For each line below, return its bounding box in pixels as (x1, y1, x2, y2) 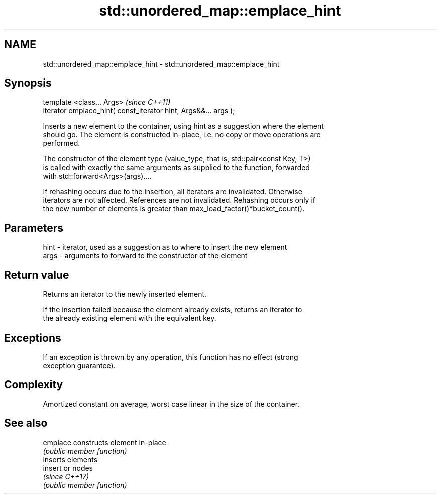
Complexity (4, 378, 63, 391)
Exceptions (4, 331, 61, 344)
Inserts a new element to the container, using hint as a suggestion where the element (43, 122, 324, 131)
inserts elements (43, 455, 98, 464)
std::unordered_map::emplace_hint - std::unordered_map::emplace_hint (43, 59, 280, 68)
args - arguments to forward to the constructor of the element (43, 251, 248, 260)
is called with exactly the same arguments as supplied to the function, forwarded (43, 163, 310, 172)
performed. (43, 139, 80, 148)
